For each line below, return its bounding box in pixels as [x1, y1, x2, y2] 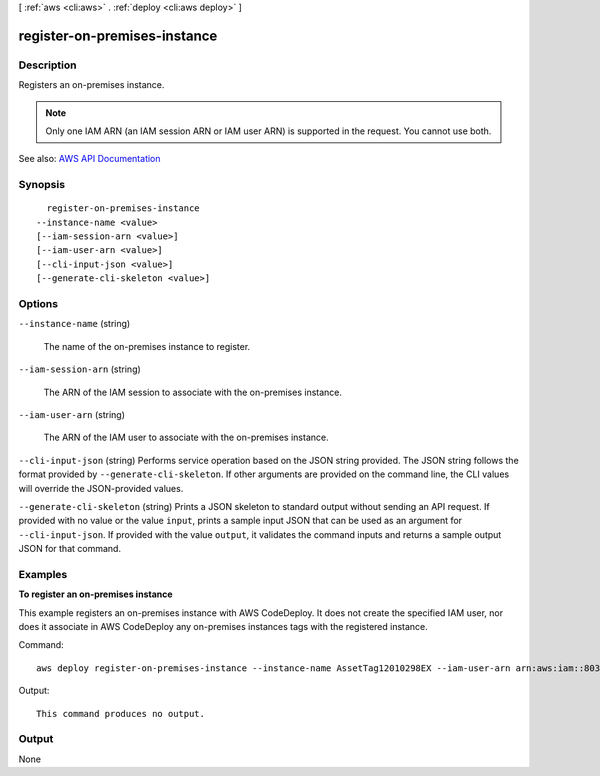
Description [18, 58, 77, 72]
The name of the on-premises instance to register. [43, 340, 251, 352]
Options [18, 297, 59, 310]
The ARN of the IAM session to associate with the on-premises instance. [43, 386, 343, 398]
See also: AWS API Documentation [18, 153, 161, 165]
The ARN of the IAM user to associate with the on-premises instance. [43, 431, 329, 444]
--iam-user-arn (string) [18, 408, 125, 420]
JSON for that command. [18, 543, 122, 555]
